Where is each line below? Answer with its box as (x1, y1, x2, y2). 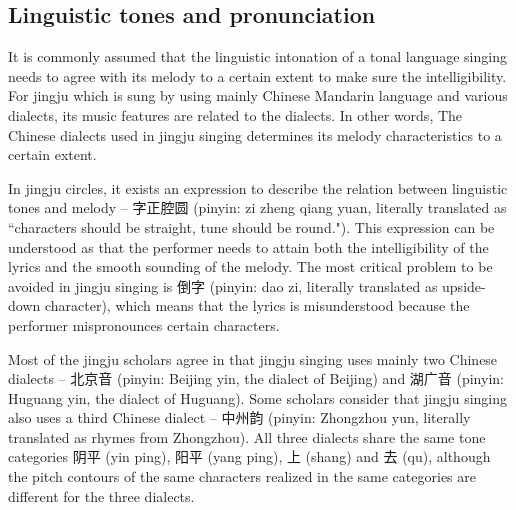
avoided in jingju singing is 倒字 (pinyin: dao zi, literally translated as (8, 275, 438, 296)
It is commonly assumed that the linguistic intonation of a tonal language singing (8, 46, 507, 67)
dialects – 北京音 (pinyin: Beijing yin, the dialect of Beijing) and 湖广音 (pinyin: (8, 368, 504, 389)
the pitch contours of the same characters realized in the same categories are (8, 466, 476, 487)
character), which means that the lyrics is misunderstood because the (44, 295, 470, 316)
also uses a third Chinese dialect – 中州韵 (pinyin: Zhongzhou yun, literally (8, 407, 471, 428)
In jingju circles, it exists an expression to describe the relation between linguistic (8, 177, 508, 198)
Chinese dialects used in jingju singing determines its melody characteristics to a (8, 124, 502, 145)
